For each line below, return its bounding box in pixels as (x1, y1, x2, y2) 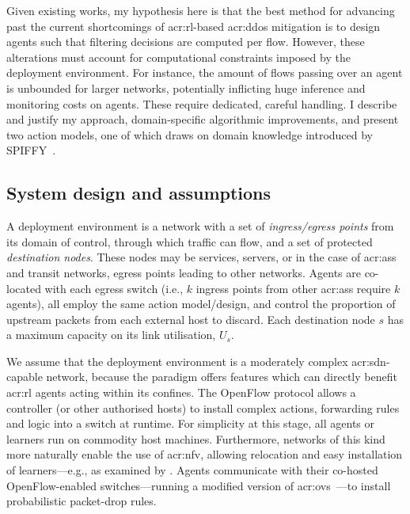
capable (6, 368, 43, 385)
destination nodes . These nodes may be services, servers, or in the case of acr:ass (6, 249, 397, 265)
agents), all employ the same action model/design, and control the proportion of (6, 295, 396, 312)
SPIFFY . (6, 142, 56, 158)
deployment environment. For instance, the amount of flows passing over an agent (6, 64, 403, 81)
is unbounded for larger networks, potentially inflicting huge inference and (6, 79, 366, 96)
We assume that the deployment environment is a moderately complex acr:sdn (6, 352, 386, 369)
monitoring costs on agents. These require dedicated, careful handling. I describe (6, 95, 397, 112)
